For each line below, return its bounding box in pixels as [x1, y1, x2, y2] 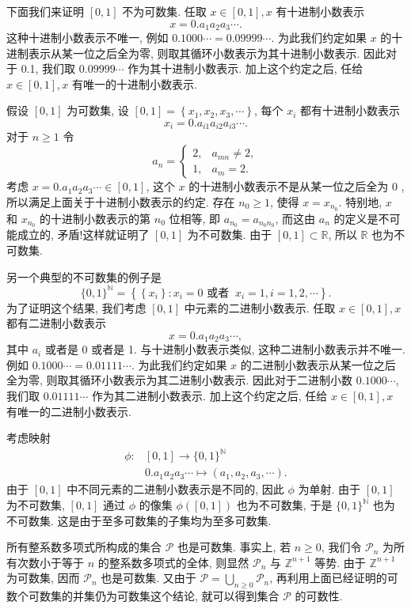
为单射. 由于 [298, 481, 361, 497]
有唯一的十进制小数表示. [71, 75, 197, 92]
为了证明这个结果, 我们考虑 [6, 299, 147, 316]
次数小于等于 [17, 554, 84, 570]
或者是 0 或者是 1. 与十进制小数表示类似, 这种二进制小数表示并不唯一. [44, 341, 405, 357]
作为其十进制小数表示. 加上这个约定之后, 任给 [127, 60, 363, 77]
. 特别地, [338, 193, 382, 210]
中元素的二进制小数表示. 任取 [184, 299, 336, 316]
